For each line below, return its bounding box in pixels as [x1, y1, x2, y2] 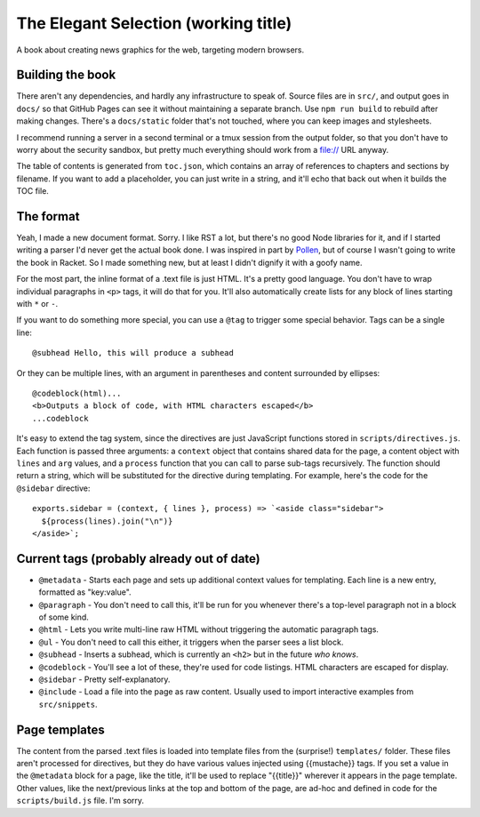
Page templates [16, 722, 106, 737]
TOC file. [16, 186, 49, 196]
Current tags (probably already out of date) [16, 551, 261, 566]
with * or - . [16, 299, 59, 309]
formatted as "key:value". [38, 587, 132, 597]
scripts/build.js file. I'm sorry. [16, 796, 145, 806]
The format [16, 209, 80, 224]
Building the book [16, 68, 116, 83]
